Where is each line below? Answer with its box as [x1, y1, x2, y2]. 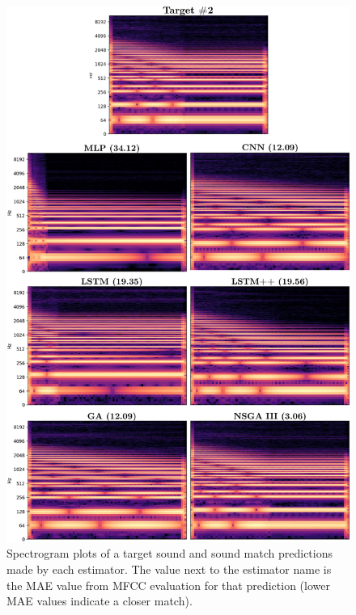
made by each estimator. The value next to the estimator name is [6, 561, 332, 578]
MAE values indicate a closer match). [6, 592, 193, 609]
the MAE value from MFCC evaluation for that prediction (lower [6, 576, 330, 593]
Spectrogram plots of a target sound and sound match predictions [6, 545, 333, 562]
